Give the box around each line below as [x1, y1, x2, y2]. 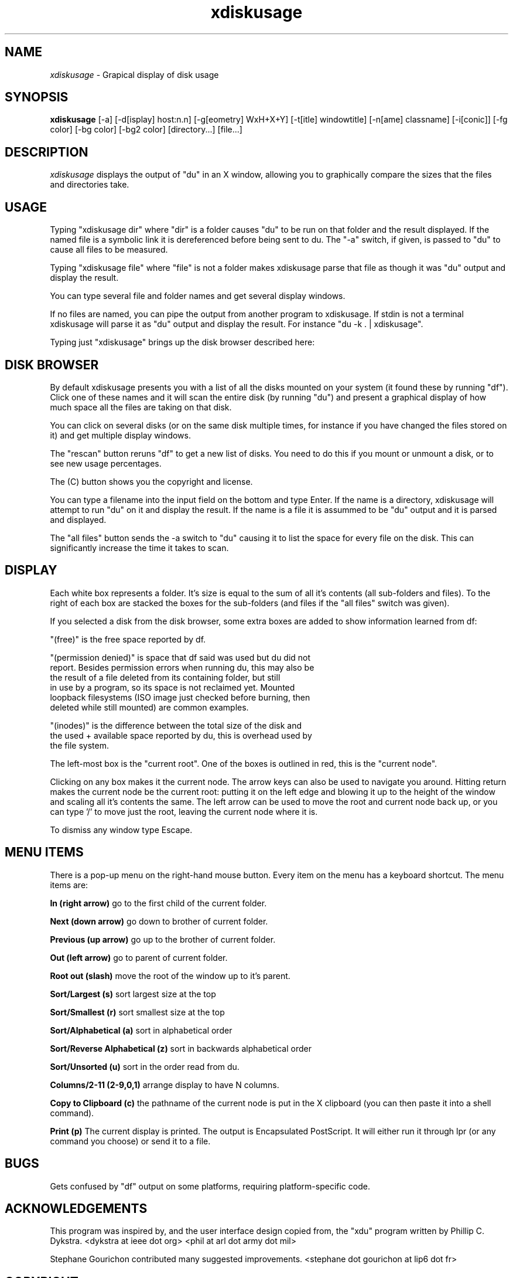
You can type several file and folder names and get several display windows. [50, 291, 346, 301]
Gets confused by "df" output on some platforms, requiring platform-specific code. [50, 1181, 370, 1191]
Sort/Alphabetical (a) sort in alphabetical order [50, 1025, 232, 1035]
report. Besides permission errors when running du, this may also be [50, 662, 314, 672]
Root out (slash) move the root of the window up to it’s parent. [50, 970, 290, 981]
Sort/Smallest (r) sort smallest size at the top [50, 1007, 225, 1017]
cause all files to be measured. [50, 244, 168, 255]
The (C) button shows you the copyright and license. [50, 476, 253, 487]
